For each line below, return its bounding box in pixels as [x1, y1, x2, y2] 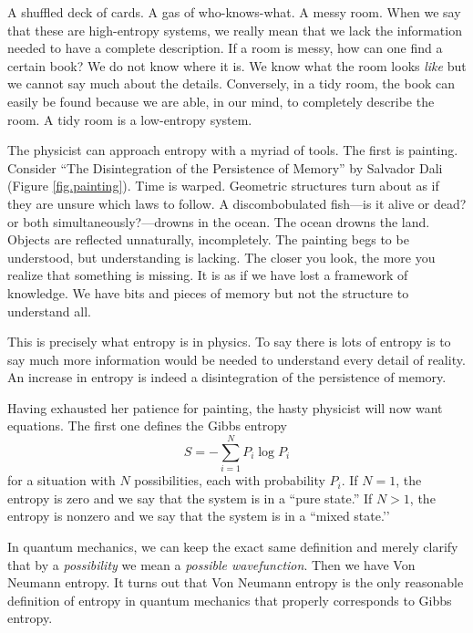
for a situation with [7, 471, 116, 490]
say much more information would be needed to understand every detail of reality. [7, 349, 466, 368]
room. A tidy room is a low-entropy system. [7, 109, 252, 129]
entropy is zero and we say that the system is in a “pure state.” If [7, 488, 373, 507]
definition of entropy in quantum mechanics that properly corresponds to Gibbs [7, 590, 452, 609]
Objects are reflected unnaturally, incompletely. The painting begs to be [7, 230, 409, 249]
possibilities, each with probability [134, 471, 325, 490]
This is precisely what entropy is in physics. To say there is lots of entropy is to [7, 332, 451, 351]
